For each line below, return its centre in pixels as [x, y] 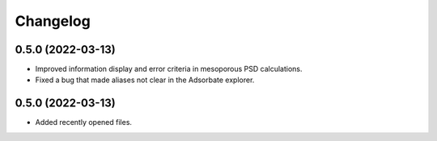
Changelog [53, 21]
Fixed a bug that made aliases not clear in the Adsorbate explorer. [145, 80]
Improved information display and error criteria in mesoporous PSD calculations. [169, 69]
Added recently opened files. [84, 122]
